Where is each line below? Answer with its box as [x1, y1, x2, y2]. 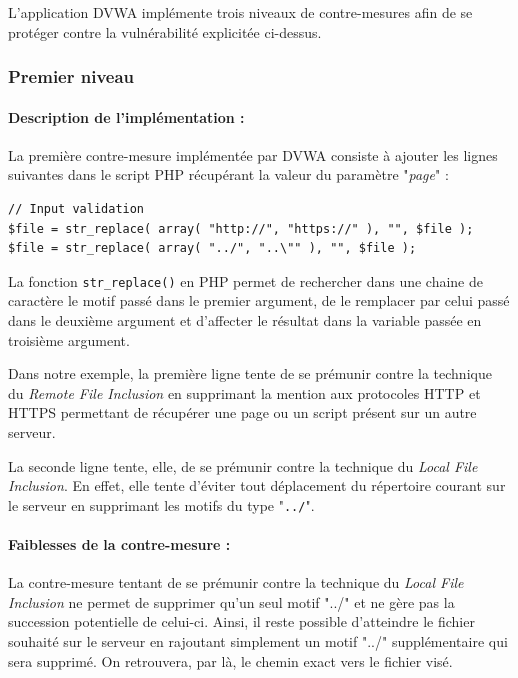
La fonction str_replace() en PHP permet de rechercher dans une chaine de [8, 270, 483, 291]
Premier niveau [8, 64, 135, 89]
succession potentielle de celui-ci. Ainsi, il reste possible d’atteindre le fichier [8, 611, 475, 632]
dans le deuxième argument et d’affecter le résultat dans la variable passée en [8, 310, 482, 331]
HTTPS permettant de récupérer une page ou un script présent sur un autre [8, 402, 477, 423]
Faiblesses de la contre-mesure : [8, 534, 231, 555]
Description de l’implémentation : [8, 106, 245, 127]
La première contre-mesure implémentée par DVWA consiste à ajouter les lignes [8, 144, 498, 165]
